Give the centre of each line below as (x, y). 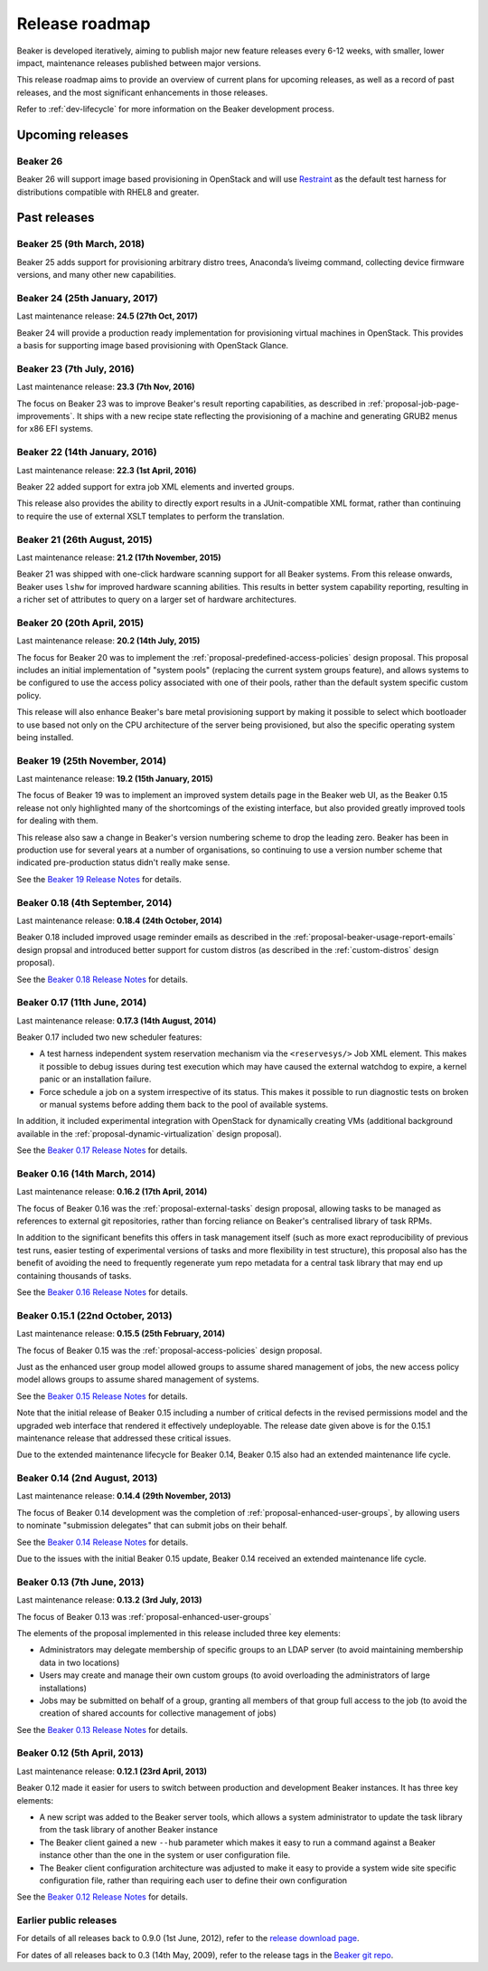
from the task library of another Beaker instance (129, 1830)
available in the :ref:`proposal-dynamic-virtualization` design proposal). (149, 1133)
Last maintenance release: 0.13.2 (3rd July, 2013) (109, 1600)
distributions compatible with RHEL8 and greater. (108, 192)
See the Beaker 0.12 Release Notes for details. (103, 1897)
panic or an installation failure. (95, 1079)
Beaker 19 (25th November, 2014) (92, 760)
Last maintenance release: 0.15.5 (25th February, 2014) (121, 1334)
